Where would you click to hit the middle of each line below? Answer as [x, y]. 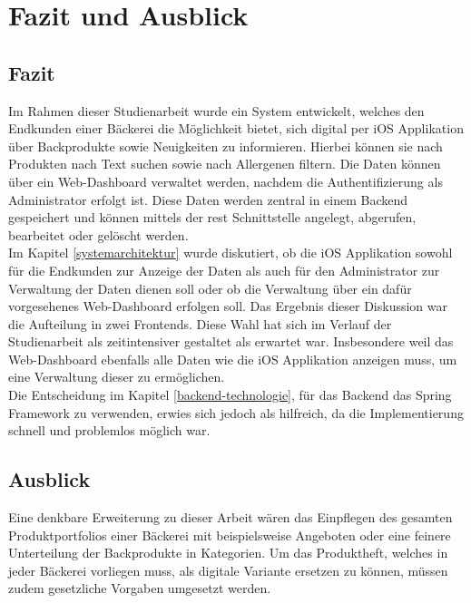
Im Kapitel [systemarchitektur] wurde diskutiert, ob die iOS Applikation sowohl [231, 253]
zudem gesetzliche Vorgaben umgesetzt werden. [140, 588]
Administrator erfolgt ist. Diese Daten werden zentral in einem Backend [208, 199]
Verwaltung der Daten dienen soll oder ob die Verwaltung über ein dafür [210, 288]
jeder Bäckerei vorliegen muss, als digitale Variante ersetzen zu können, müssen [228, 570]
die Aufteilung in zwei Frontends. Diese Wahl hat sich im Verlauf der [200, 323]
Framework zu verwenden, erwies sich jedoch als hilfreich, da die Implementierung [236, 412]
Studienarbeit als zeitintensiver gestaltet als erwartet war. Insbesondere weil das [231, 341]
